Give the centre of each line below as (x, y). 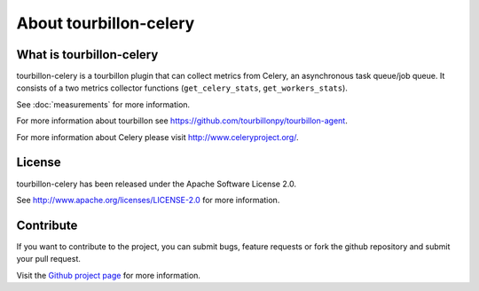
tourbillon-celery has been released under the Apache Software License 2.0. (157, 184)
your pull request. (49, 259)
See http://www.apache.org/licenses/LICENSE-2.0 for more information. (148, 200)
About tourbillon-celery (106, 23)
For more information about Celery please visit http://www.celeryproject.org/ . (157, 137)
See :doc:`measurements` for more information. (103, 104)
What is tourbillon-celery (87, 55)
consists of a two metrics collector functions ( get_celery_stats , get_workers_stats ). (182, 88)
